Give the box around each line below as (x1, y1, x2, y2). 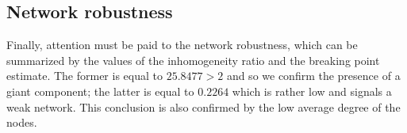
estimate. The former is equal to (6, 67, 163, 84)
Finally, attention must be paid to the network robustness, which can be (6, 36, 358, 53)
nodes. (6, 114, 37, 131)
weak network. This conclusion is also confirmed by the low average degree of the (6, 98, 401, 115)
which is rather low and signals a (232, 82, 392, 99)
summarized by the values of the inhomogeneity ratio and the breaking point (6, 51, 380, 68)
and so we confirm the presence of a (226, 67, 401, 84)
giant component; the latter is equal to (6, 82, 194, 99)
